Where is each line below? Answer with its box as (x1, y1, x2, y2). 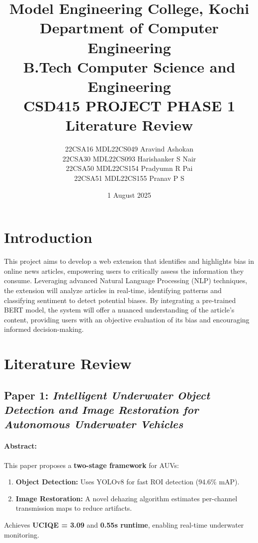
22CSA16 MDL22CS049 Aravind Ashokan (65, 144, 193, 154)
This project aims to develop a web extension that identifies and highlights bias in (4, 256, 254, 266)
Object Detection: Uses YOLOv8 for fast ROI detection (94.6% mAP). (15, 476, 240, 487)
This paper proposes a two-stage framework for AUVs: (4, 460, 179, 470)
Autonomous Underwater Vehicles (4, 416, 183, 432)
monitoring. (4, 529, 39, 540)
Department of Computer (40, 17, 219, 38)
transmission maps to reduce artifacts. (15, 503, 132, 513)
